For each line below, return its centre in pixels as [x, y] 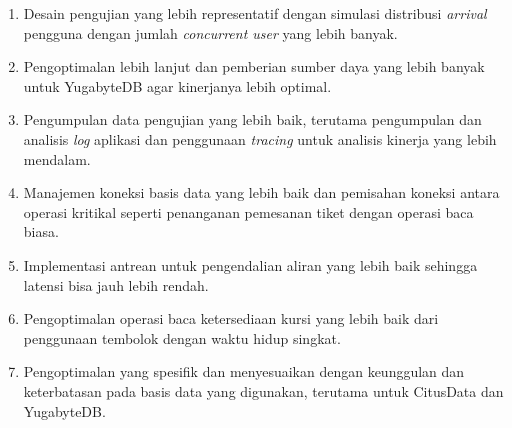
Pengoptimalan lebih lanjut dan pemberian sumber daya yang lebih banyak [254, 66]
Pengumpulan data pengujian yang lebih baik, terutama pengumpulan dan [252, 119]
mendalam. [57, 158]
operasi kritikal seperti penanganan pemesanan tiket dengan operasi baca [248, 211]
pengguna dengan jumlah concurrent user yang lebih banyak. [210, 32]
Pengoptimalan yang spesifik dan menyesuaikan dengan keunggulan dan [244, 371]
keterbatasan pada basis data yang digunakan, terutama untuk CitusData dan [263, 390]
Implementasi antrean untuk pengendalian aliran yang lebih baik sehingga [250, 264]
